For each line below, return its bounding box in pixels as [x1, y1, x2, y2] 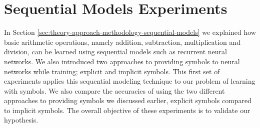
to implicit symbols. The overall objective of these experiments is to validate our [4, 105, 250, 115]
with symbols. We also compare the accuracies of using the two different [4, 85, 225, 96]
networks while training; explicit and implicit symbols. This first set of [4, 66, 220, 76]
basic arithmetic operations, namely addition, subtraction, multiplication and [4, 36, 240, 47]
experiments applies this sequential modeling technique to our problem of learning [4, 76, 255, 86]
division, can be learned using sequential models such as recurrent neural [4, 46, 227, 57]
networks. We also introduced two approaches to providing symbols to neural [4, 56, 240, 66]
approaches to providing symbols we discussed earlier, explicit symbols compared [4, 95, 252, 106]
